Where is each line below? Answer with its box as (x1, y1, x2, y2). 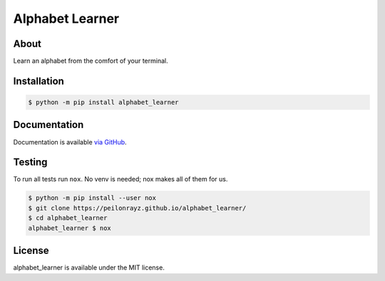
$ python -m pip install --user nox (28, 194, 157, 202)
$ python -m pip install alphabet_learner (28, 98, 179, 107)
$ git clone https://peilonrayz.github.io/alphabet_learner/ (28, 203, 247, 212)
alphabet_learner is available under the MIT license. (13, 263, 165, 272)
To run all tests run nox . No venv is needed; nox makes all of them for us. (13, 175, 228, 184)
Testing (13, 157, 48, 169)
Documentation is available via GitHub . (13, 137, 128, 146)
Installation (13, 75, 64, 87)
